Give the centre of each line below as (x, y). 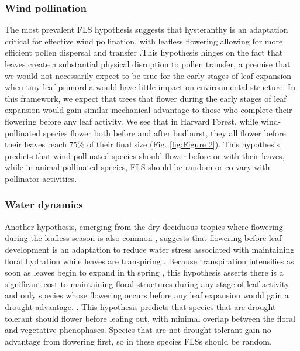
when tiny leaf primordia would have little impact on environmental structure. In (150, 87)
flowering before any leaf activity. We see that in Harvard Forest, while (132, 121)
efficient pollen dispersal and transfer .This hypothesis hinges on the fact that (144, 52)
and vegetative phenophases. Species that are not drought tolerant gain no (138, 330)
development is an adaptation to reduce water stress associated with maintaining (150, 249)
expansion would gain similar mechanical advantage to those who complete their (149, 110)
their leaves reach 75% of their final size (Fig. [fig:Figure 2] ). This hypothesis (142, 144)
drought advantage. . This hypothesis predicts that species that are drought (140, 306)
